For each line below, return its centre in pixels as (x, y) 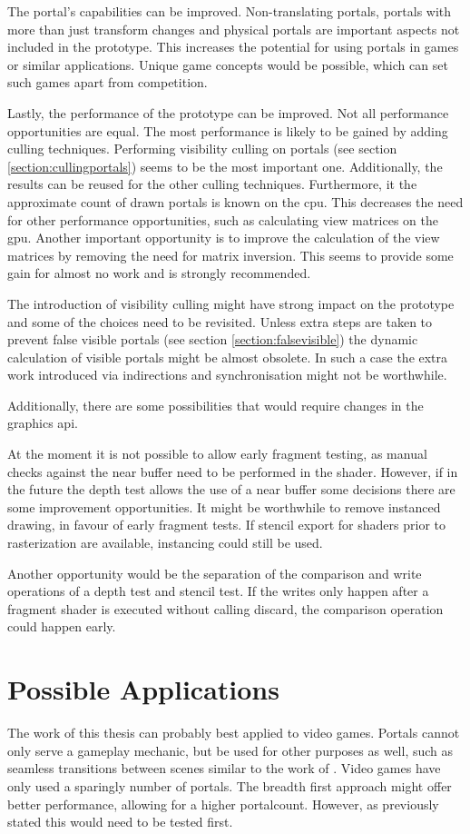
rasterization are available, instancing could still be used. (165, 543)
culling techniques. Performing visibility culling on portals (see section (202, 149)
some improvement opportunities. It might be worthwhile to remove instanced (224, 506)
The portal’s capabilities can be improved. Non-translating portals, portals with (230, 11)
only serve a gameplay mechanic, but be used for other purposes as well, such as (230, 750)
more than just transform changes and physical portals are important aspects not (234, 29)
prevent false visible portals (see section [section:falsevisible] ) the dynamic (213, 339)
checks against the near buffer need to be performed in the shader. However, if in (233, 471)
